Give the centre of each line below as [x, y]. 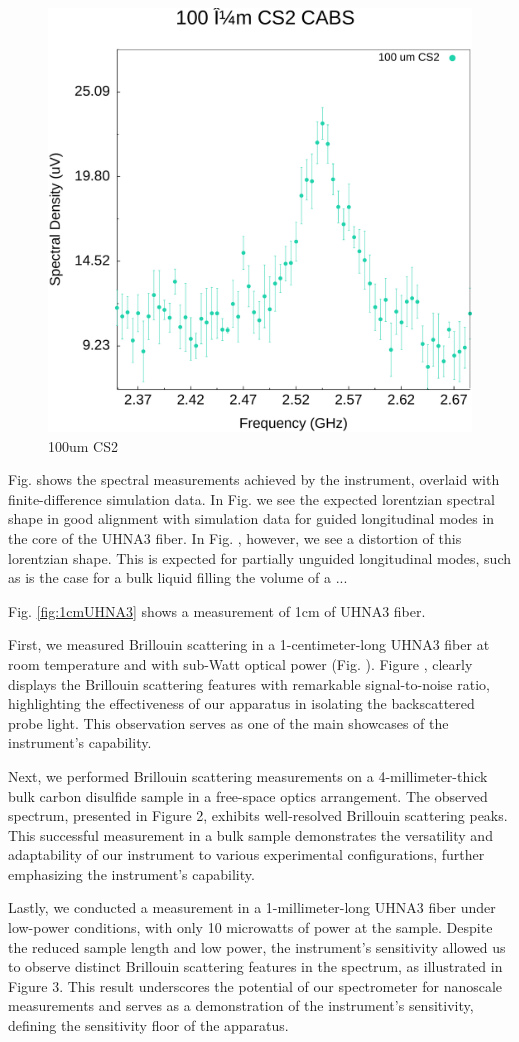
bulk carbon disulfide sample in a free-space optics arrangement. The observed [248, 795]
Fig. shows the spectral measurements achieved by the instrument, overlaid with [254, 479]
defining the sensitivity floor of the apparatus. [148, 1025]
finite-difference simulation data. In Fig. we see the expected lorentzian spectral [252, 498]
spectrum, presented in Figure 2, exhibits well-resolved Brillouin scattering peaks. [258, 815]
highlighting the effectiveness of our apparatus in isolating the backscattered [241, 703]
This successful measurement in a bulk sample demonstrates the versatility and [250, 834]
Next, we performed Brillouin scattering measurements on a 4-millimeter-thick [248, 775]
